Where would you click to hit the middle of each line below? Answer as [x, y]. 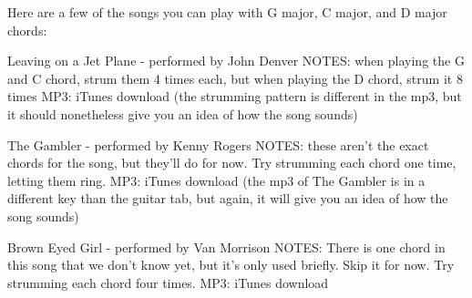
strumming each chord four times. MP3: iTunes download [168, 282]
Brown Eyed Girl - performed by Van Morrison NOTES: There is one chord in [226, 247]
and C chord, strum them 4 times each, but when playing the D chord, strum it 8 [235, 78]
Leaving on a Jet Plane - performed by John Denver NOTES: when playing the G [236, 61]
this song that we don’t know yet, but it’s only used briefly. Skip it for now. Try [231, 265]
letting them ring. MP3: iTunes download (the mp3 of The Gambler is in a [216, 180]
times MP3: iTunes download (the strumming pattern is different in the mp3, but [235, 96]
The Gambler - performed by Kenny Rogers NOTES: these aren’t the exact [218, 144]
